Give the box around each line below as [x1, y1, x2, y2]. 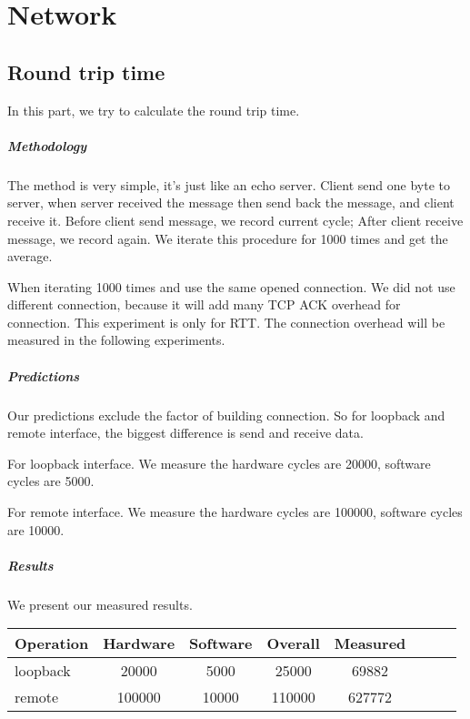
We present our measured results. [7, 594, 193, 613]
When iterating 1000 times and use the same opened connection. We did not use [7, 277, 455, 296]
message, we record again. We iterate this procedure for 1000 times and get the [7, 228, 448, 248]
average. [7, 247, 53, 266]
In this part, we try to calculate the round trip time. [7, 100, 300, 119]
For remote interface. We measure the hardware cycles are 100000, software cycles [7, 502, 463, 522]
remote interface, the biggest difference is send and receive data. [7, 423, 364, 442]
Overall [266, 633, 320, 654]
